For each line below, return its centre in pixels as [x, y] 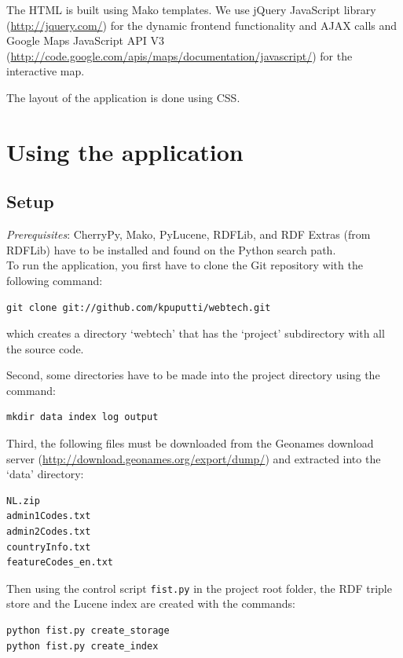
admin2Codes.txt [49, 532]
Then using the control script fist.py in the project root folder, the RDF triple [199, 588]
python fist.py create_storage [88, 631]
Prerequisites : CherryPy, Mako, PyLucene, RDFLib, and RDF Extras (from [189, 234]
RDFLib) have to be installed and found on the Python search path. [171, 249]
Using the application [125, 151]
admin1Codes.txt [49, 516]
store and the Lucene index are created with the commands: [151, 603]
